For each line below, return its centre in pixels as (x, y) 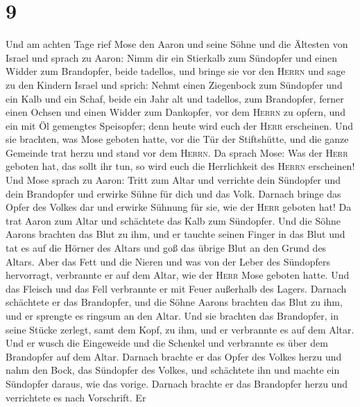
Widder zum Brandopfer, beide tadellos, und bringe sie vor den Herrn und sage (175, 71)
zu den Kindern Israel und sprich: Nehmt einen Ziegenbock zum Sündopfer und (174, 84)
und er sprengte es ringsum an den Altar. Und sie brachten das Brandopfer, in (172, 315)
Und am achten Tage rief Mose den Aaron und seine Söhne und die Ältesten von (177, 44)
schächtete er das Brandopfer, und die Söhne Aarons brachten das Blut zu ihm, (174, 302)
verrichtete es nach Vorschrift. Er (76, 397)
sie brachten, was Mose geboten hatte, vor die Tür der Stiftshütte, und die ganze (177, 139)
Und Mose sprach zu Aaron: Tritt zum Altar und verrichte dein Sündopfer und (173, 180)
